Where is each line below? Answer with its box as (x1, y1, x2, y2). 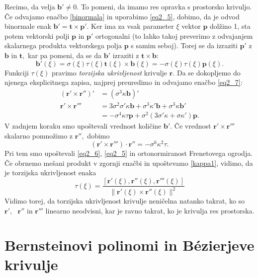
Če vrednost (174, 121, 211, 131)
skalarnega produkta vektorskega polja (4, 40, 122, 51)
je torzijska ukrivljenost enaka (4, 167, 96, 178)
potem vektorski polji (4, 30, 70, 41)
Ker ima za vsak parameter (91, 21, 174, 31)
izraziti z (112, 50, 139, 60)
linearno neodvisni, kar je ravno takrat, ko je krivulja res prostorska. (45, 206, 255, 216)
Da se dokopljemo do (176, 67, 241, 77)
